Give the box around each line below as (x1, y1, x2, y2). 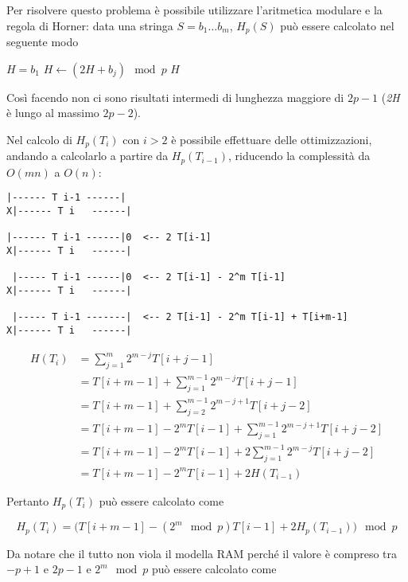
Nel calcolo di (6, 131, 72, 147)
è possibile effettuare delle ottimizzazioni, (171, 131, 372, 147)
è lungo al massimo (6, 104, 99, 121)
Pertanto (6, 492, 49, 509)
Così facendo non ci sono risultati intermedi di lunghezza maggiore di (6, 88, 344, 105)
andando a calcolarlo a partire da (6, 147, 169, 164)
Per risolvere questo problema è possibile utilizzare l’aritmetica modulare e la (6, 2, 383, 18)
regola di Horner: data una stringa (6, 17, 173, 33)
